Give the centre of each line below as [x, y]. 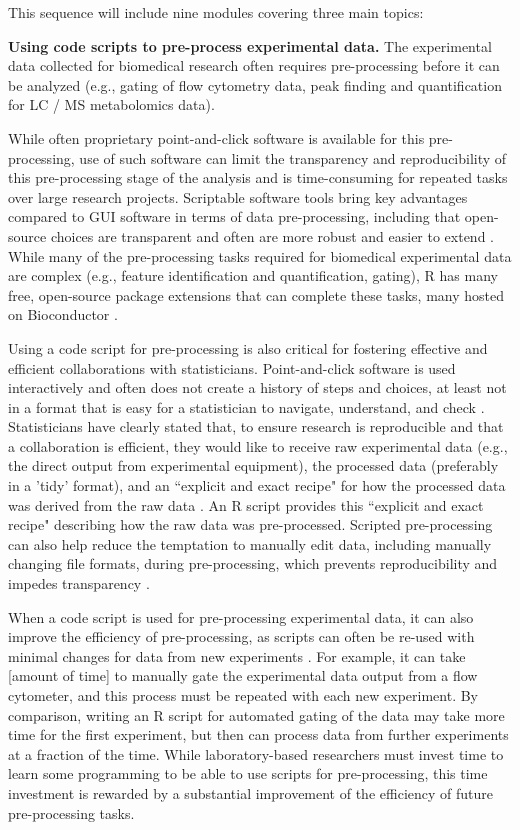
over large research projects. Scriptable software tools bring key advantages [238, 196]
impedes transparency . [79, 583]
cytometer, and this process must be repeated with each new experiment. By [243, 695]
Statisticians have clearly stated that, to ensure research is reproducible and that [256, 426]
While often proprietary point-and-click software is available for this [216, 137]
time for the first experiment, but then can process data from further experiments [258, 734]
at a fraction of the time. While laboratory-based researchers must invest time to [256, 753]
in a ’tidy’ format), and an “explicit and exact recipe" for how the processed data [257, 485]
